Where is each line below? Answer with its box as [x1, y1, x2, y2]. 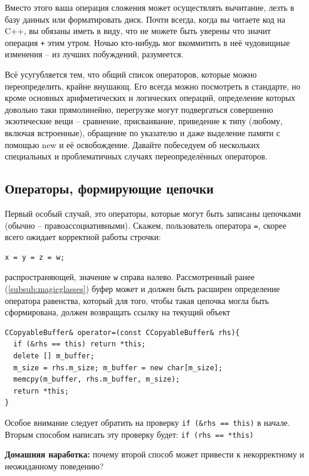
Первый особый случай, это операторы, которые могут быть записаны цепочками [5, 207, 301, 219]
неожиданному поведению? [5, 459, 104, 472]
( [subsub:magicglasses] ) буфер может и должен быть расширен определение [5, 282, 280, 295]
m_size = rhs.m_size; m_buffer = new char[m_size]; [13, 363, 223, 372]
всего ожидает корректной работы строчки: [5, 231, 161, 243]
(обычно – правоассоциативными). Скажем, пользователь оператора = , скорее [5, 219, 286, 231]
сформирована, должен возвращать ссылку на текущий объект [5, 306, 230, 318]
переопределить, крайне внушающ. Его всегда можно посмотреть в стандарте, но [5, 79, 301, 92]
